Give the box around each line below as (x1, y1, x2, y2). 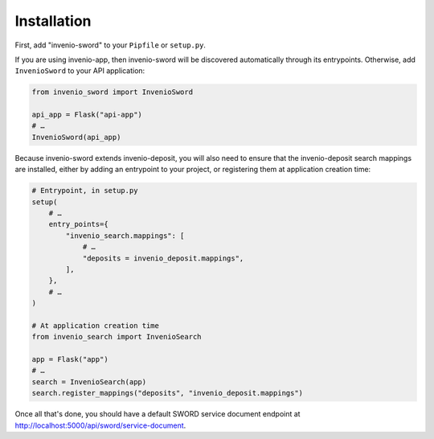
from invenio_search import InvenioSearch (31, 332, 202, 342)
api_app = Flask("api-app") (31, 110, 142, 120)
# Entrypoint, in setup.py (31, 186, 138, 195)
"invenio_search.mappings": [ (65, 231, 185, 240)
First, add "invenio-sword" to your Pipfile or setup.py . (14, 40, 207, 50)
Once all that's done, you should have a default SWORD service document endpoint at (14, 409, 301, 419)
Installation (14, 12, 92, 30)
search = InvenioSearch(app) (31, 377, 147, 386)
